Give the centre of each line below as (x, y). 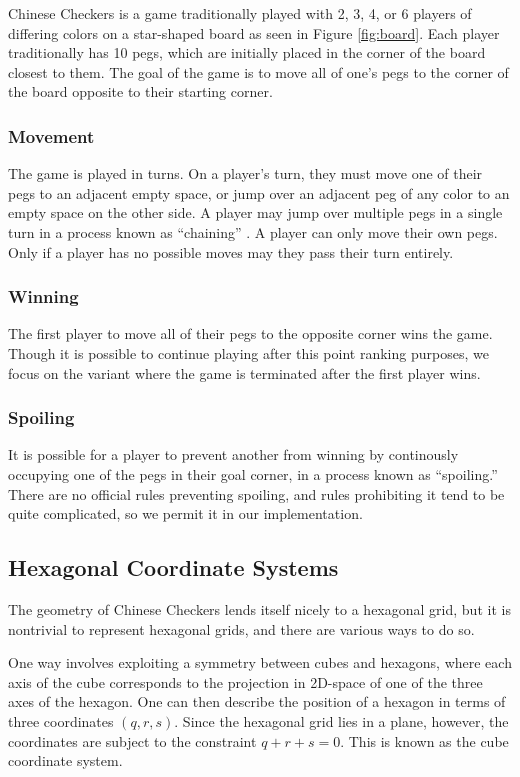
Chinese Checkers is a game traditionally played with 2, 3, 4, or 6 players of (240, 13)
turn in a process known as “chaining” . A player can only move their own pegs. (253, 231)
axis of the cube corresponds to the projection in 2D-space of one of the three (245, 681)
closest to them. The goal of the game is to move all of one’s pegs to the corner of (258, 71)
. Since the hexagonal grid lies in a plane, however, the (341, 720)
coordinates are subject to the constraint (132, 740)
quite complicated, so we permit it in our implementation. (185, 513)
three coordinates (61, 720)
